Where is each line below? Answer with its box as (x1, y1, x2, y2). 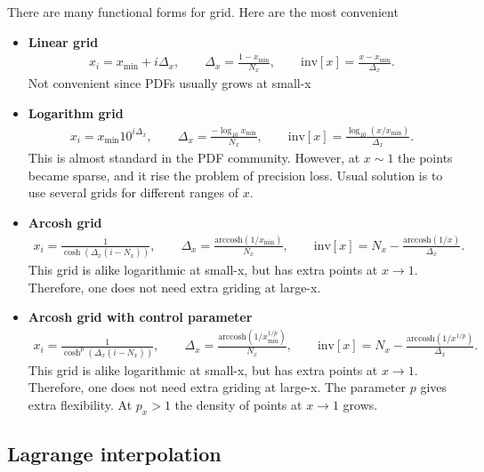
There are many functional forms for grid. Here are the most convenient (7, 3, 399, 20)
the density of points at (174, 395, 302, 413)
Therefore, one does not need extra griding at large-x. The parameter (28, 378, 407, 396)
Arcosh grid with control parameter (28, 308, 253, 326)
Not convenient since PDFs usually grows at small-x (28, 74, 311, 92)
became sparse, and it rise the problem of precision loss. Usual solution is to (28, 165, 443, 184)
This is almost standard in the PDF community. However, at (28, 148, 360, 167)
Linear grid (28, 32, 99, 51)
